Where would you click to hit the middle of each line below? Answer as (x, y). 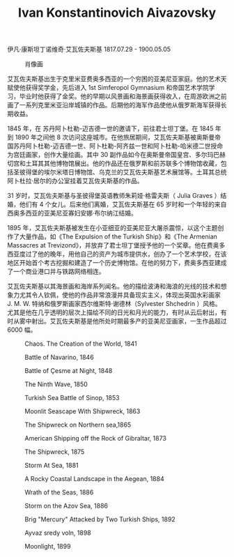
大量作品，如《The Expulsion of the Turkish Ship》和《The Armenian (118, 237)
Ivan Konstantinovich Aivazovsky (117, 13)
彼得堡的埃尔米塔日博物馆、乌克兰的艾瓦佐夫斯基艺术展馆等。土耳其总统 (123, 172)
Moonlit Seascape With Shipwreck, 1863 (83, 411)
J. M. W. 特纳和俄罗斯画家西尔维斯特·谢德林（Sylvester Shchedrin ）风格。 (114, 304)
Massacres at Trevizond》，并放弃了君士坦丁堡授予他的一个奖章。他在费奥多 (116, 245)
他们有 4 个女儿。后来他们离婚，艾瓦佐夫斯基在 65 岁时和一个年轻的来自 (123, 204)
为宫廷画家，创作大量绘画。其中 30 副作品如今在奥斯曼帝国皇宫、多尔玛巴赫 (117, 155)
